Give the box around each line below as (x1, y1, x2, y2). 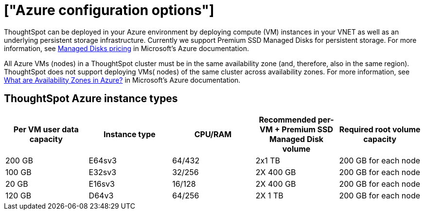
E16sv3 (88, 178, 115, 189)
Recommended (259, 114, 316, 125)
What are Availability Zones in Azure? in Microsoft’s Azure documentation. (4, 75, 241, 84)
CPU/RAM (194, 129, 232, 139)
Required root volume (339, 124, 421, 134)
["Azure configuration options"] (4, 2, 214, 18)
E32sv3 (88, 167, 117, 177)
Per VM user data (13, 124, 79, 134)
